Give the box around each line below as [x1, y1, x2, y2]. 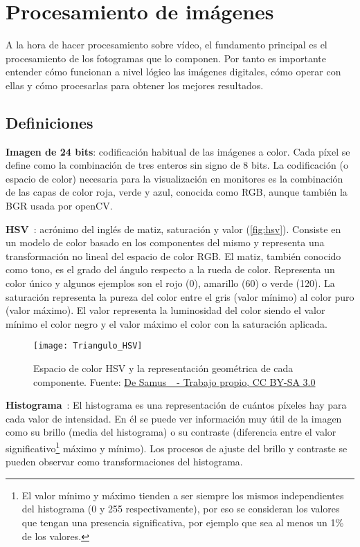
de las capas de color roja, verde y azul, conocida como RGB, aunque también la [6, 185, 348, 199]
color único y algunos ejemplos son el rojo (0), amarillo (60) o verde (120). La [6, 276, 335, 290]
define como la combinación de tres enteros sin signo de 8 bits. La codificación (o [6, 158, 348, 172]
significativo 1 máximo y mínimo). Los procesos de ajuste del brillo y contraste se [6, 439, 348, 455]
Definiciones [6, 111, 93, 133]
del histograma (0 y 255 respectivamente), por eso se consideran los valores [21, 501, 340, 516]
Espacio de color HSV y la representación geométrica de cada [33, 361, 294, 376]
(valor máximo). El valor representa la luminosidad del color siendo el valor [6, 303, 325, 317]
